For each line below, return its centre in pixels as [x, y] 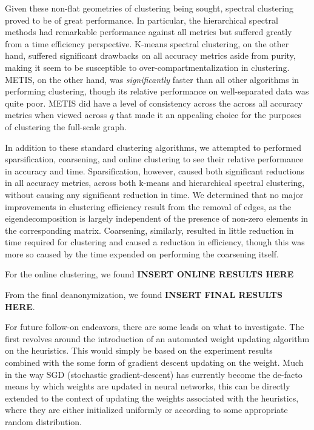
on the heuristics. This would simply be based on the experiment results [139, 350]
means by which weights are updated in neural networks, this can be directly [148, 386]
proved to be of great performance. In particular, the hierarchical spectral [142, 20]
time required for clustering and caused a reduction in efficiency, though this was [155, 242]
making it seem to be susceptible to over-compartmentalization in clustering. [147, 67]
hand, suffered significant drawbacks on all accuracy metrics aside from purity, [150, 55]
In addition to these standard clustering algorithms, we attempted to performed [153, 147]
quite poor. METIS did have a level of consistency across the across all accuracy [154, 103]
